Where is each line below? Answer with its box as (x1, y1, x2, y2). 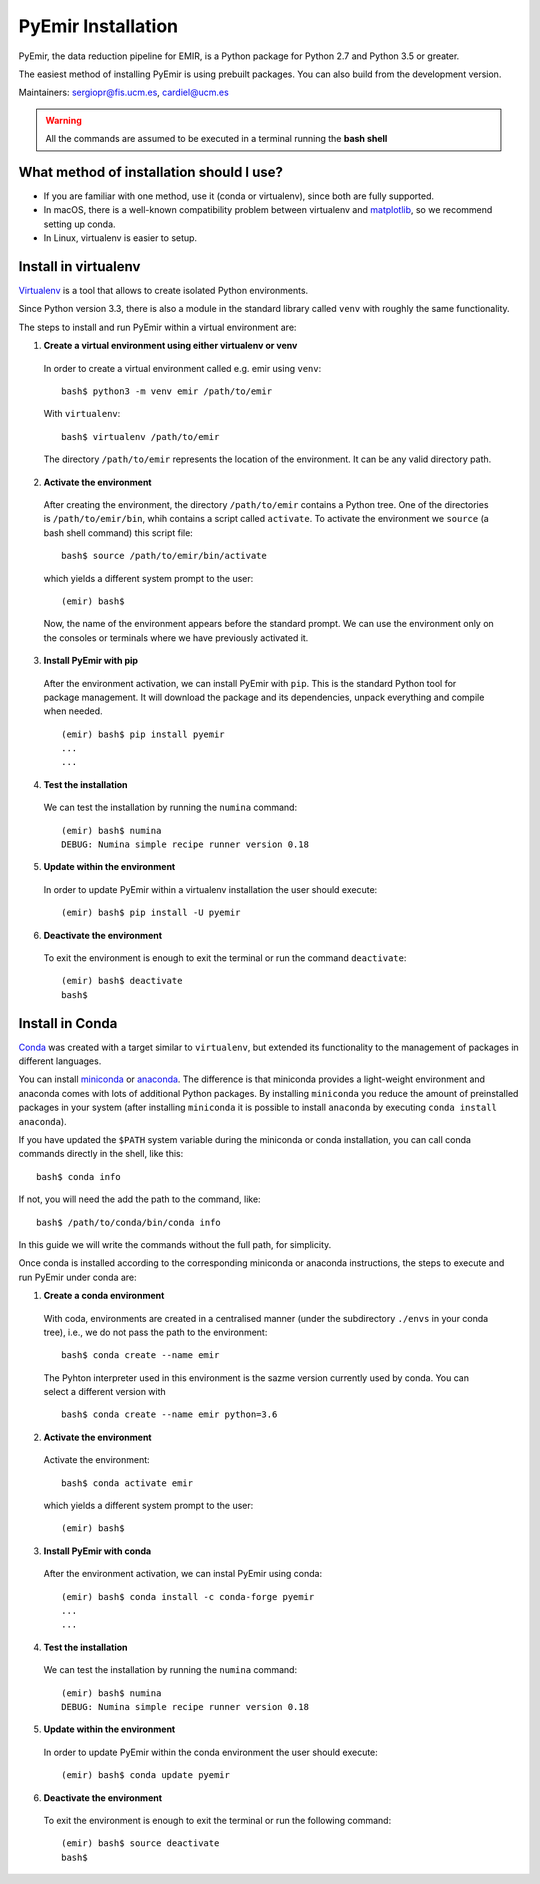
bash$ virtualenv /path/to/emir (61, 431, 220, 442)
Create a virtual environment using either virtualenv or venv (43, 340, 298, 352)
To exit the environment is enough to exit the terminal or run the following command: (43, 1814, 392, 1826)
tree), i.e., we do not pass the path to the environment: (43, 1326, 268, 1338)
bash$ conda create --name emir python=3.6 (61, 1409, 278, 1420)
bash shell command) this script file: (43, 526, 194, 539)
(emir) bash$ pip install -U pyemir (61, 907, 241, 919)
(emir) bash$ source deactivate (61, 1838, 220, 1849)
